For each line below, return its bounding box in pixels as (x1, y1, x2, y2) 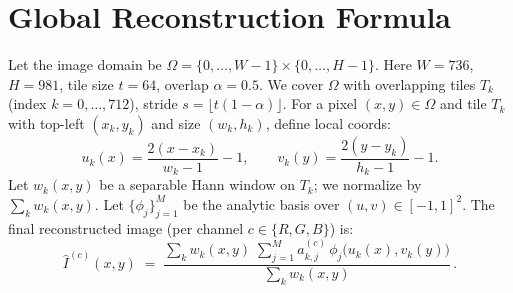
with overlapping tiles (343, 73, 476, 94)
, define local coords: (265, 112, 392, 133)
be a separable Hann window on (99, 174, 295, 195)
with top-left (8, 112, 85, 133)
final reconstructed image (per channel (8, 217, 244, 238)
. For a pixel (282, 93, 358, 114)
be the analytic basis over (183, 193, 340, 214)
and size (151, 112, 201, 133)
